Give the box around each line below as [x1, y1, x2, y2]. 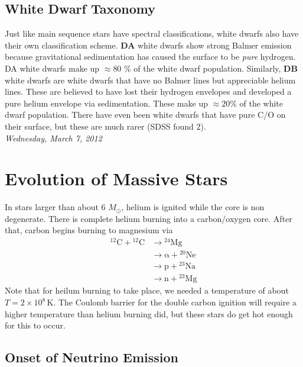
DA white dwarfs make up [5, 62, 100, 74]
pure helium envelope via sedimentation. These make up [5, 96, 208, 109]
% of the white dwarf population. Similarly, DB [124, 62, 298, 74]
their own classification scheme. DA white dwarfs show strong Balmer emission [5, 38, 292, 51]
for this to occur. [5, 319, 66, 331]
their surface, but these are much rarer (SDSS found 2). [5, 120, 206, 132]
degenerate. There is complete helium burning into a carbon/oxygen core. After [5, 212, 292, 224]
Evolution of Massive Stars [5, 166, 228, 191]
